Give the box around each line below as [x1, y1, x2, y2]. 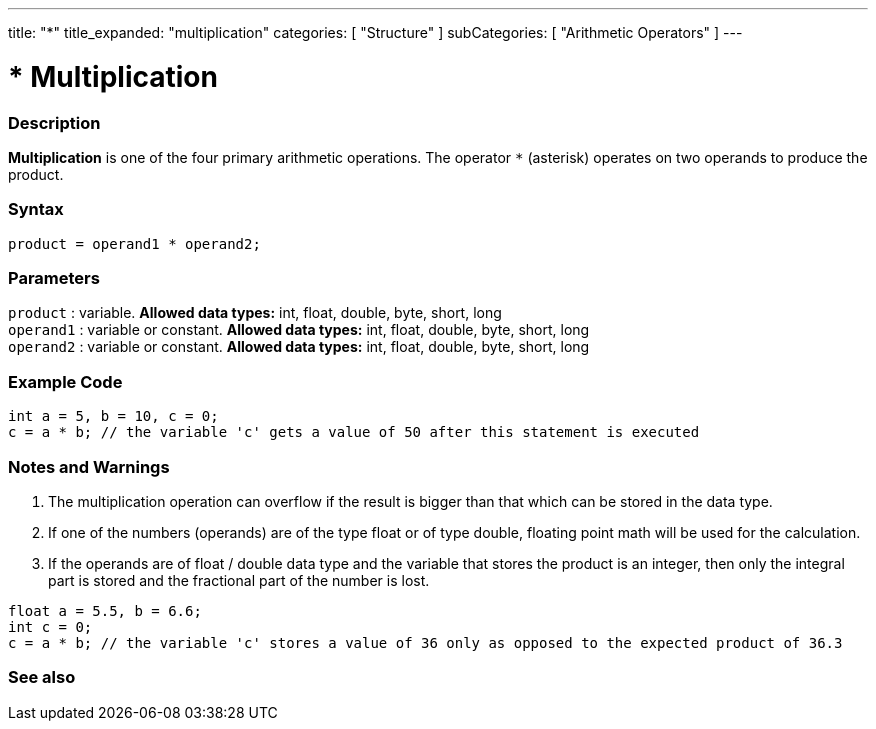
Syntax [8, 199, 64, 220]
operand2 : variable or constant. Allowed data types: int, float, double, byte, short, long [8, 338, 590, 356]
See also [8, 667, 76, 688]
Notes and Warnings [8, 456, 170, 477]
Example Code [8, 371, 123, 392]
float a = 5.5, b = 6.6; [8, 602, 202, 619]
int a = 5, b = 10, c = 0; [8, 408, 219, 425]
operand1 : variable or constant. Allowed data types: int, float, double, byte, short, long [8, 321, 590, 339]
